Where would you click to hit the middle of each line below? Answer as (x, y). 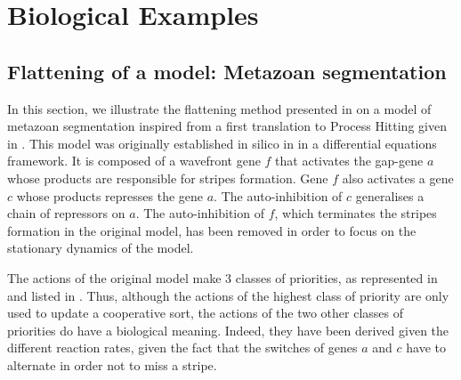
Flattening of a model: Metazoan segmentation (227, 71)
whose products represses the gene (110, 195)
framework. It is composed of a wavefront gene (134, 161)
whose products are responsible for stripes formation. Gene (168, 178)
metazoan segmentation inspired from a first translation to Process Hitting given (227, 126)
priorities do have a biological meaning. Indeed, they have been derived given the (228, 330)
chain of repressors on (66, 213)
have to (426, 348)
